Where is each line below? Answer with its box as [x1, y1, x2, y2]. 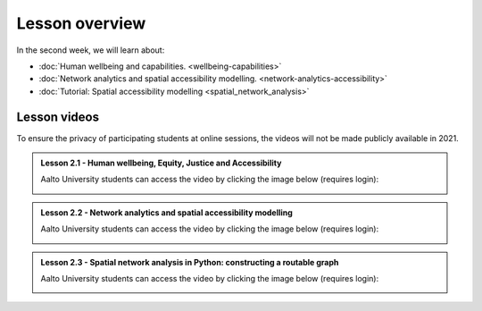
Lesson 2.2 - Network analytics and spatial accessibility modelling [40, 206, 294, 218]
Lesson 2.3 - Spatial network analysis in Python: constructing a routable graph [40, 256, 339, 267]
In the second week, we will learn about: [16, 45, 165, 55]
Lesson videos [16, 109, 100, 124]
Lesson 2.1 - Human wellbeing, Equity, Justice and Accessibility [40, 157, 282, 169]
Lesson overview [16, 13, 146, 33]
